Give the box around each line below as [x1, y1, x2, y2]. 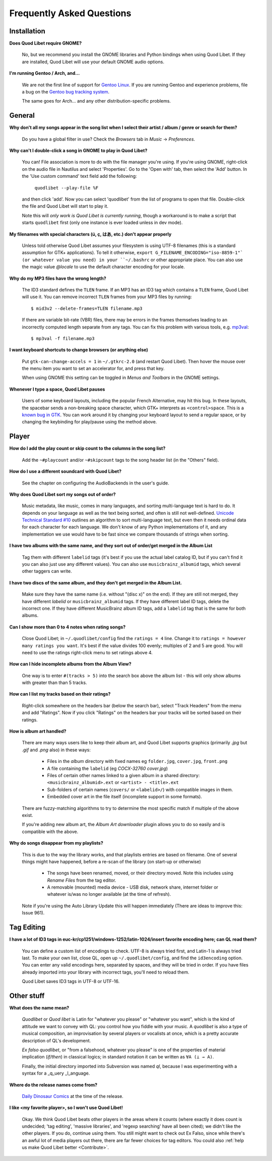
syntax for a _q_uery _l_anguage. [22, 1070, 90, 1076]
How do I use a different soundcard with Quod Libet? [9, 468, 122, 474]
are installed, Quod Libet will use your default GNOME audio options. [22, 59, 165, 65]
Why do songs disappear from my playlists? [9, 840, 103, 846]
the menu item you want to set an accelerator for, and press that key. [22, 365, 165, 371]
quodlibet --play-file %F [34, 185, 99, 190]
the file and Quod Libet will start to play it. [22, 203, 108, 209]
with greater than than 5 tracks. [22, 680, 88, 686]
